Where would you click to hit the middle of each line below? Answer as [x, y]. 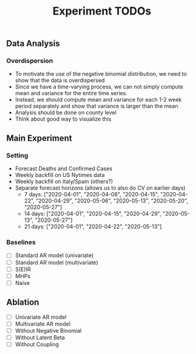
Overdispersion [30, 61]
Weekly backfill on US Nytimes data [60, 175]
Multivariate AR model [43, 324]
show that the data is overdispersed [60, 81]
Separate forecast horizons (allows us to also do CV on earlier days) [100, 188]
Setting [17, 155]
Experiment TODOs [102, 11]
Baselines [21, 242]
